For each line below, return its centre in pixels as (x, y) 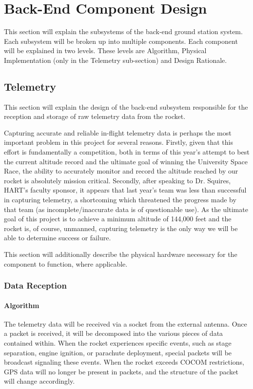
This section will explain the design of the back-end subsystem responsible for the (126, 107)
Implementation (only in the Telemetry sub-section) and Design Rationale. (116, 60)
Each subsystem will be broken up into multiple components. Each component (121, 41)
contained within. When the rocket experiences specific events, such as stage (118, 343)
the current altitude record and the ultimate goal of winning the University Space (126, 161)
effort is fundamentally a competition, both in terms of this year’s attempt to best (127, 152)
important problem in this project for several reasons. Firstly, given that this (118, 142)
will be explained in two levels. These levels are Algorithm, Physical (105, 50)
